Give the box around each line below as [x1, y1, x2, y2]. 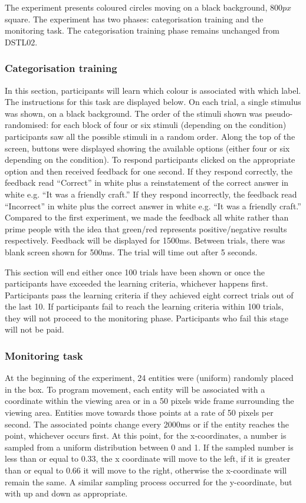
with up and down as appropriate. [5, 487, 128, 499]
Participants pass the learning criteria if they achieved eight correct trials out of [5, 288, 294, 301]
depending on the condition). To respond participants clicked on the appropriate [5, 153, 295, 166]
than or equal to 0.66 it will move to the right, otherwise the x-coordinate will [5, 464, 287, 476]
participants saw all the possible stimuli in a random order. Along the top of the [5, 130, 295, 142]
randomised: [5, 119, 49, 131]
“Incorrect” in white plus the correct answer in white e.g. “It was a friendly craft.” [5, 199, 301, 212]
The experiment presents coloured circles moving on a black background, [5, 1, 268, 13]
